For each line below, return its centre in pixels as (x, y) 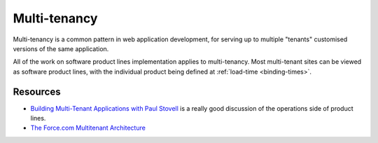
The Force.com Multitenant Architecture (88, 128)
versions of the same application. (61, 48)
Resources (37, 91)
